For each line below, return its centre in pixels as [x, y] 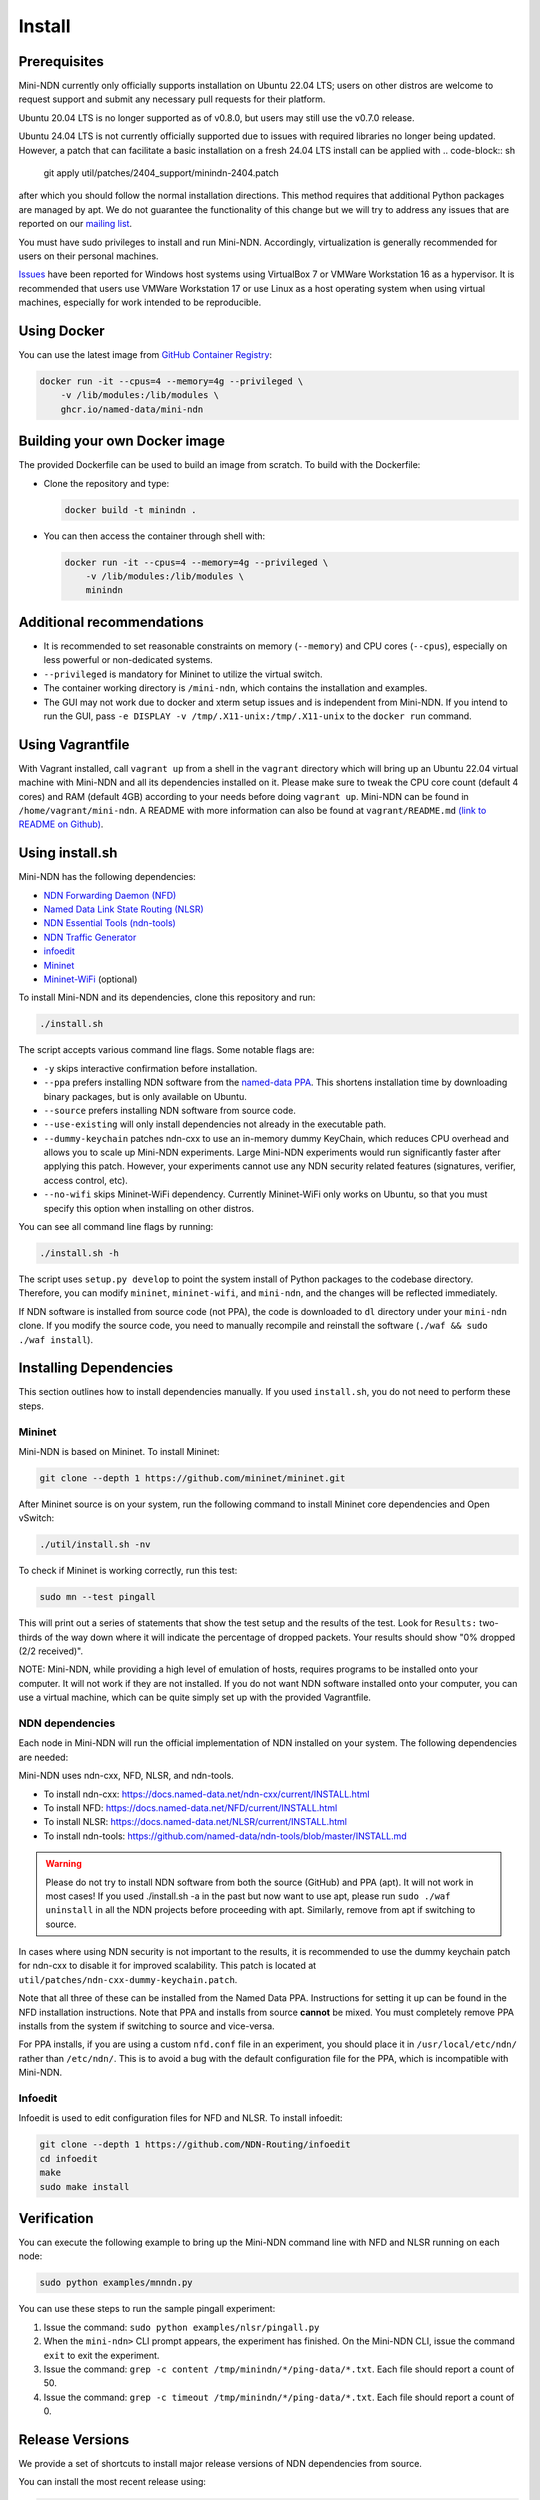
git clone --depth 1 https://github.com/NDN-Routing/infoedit [195, 2144]
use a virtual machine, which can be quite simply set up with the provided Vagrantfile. [195, 1697]
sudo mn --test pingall [98, 1597]
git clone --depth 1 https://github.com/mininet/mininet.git [192, 1478]
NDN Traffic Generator [90, 937]
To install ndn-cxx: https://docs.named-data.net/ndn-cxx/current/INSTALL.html [206, 1794]
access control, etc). [86, 1180]
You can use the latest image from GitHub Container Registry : [145, 355]
